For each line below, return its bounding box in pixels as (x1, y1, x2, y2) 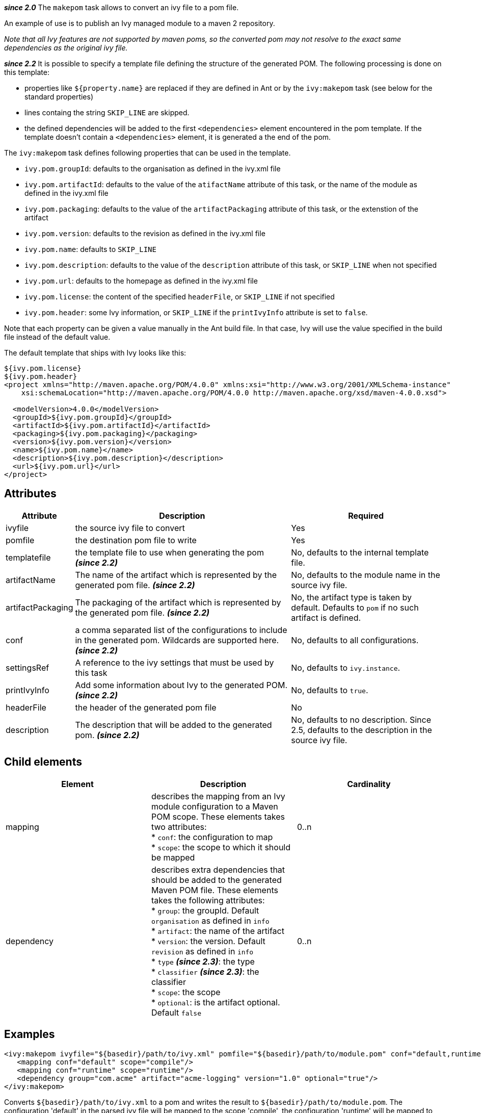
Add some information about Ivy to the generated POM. (75, 679, 288, 690)
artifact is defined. (291, 612, 361, 623)
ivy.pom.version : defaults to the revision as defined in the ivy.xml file (24, 229, 265, 238)
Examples (4, 1028, 55, 1041)
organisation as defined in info (151, 915, 270, 926)
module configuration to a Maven (151, 801, 278, 812)
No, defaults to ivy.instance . (291, 662, 400, 673)
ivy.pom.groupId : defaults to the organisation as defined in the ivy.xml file (24, 164, 281, 173)
